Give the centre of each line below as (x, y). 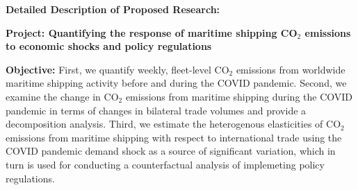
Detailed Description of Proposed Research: (113, 9)
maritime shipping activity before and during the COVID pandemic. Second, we (176, 83)
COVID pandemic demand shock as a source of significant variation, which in (171, 151)
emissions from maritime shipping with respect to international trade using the (174, 137)
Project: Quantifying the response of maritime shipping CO (152, 32)
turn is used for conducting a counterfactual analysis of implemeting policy (165, 164)
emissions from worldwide (291, 69)
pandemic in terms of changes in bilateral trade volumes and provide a (156, 110)
